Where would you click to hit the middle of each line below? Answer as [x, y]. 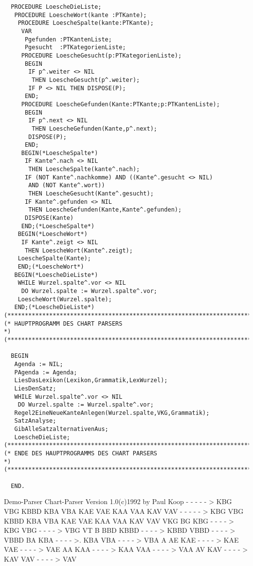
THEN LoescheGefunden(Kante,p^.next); [94, 128]
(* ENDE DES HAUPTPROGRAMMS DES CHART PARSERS [81, 454]
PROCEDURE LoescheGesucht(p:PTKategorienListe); [101, 55]
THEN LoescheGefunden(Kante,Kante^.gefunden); [105, 210]
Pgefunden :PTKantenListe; [68, 39]
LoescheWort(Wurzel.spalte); [65, 299]
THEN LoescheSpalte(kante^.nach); [84, 169]
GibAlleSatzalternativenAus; [61, 429]
